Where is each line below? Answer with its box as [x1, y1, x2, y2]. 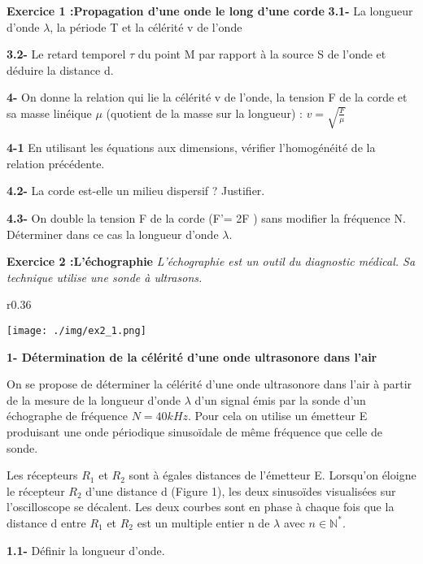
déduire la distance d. [7, 61, 114, 78]
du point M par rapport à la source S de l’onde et [137, 46, 386, 63]
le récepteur [7, 482, 65, 499]
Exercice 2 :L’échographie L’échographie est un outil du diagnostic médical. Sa [7, 253, 416, 270]
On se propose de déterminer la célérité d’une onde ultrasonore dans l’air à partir [7, 375, 412, 393]
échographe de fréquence [7, 407, 129, 424]
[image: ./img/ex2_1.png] [7, 324, 146, 336]
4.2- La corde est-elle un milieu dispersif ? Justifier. [7, 182, 265, 199]
